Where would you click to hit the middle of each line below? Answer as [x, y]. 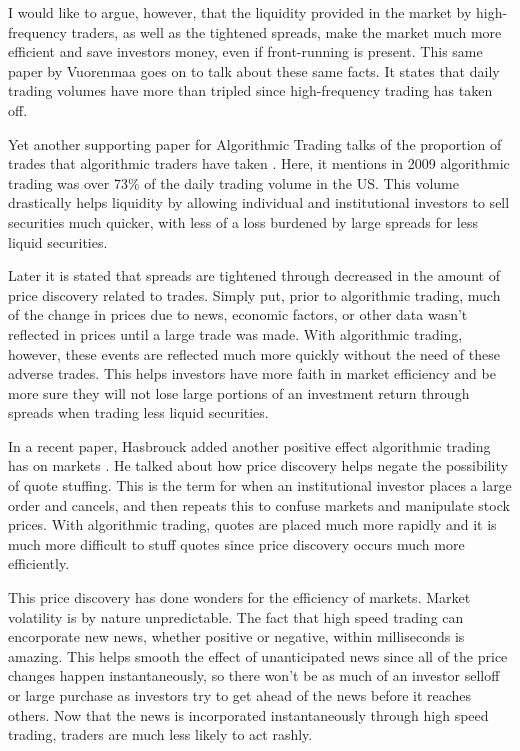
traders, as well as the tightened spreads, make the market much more [286, 31]
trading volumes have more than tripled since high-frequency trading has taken [250, 90]
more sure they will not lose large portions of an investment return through [239, 392]
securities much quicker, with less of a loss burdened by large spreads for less [243, 221]
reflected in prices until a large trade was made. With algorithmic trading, [235, 333]
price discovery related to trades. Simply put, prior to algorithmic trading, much [254, 294]
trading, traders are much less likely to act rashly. [160, 734]
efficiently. [39, 563]
